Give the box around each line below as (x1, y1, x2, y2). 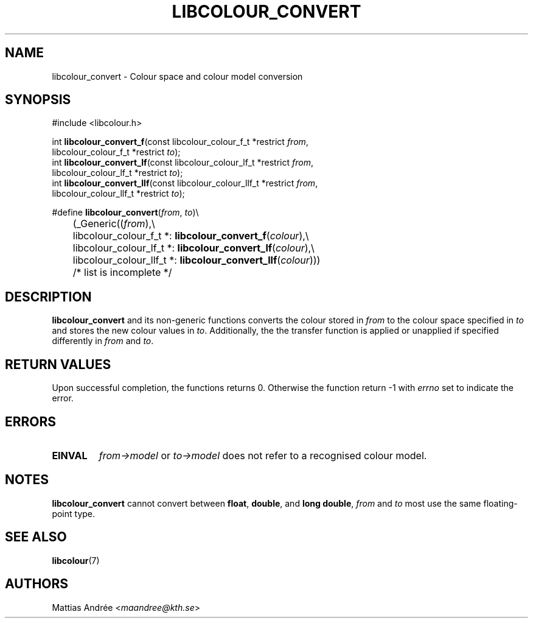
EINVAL (52, 449, 88, 462)
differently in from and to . (52, 336, 154, 347)
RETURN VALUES (5, 356, 111, 372)
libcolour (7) (52, 555, 100, 566)
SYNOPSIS (5, 92, 71, 108)
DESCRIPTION (5, 289, 92, 304)
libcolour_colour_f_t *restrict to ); (52, 147, 181, 158)
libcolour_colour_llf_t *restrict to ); (52, 188, 185, 199)
